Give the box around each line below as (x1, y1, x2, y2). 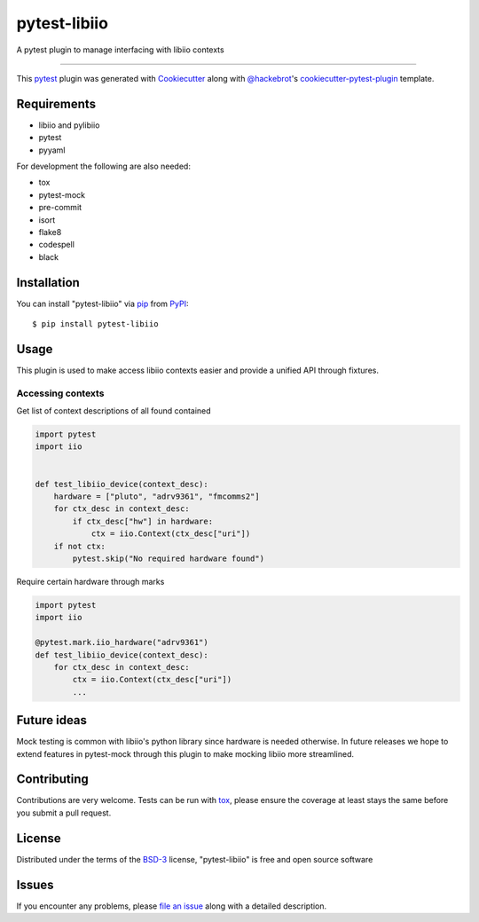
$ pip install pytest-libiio (32, 319, 159, 329)
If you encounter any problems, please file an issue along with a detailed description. (16, 901, 327, 911)
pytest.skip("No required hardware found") (72, 553, 265, 563)
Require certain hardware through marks (16, 576, 165, 587)
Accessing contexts (16, 387, 105, 399)
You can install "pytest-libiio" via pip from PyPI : (16, 298, 189, 309)
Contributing (16, 772, 89, 787)
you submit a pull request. (16, 808, 112, 818)
